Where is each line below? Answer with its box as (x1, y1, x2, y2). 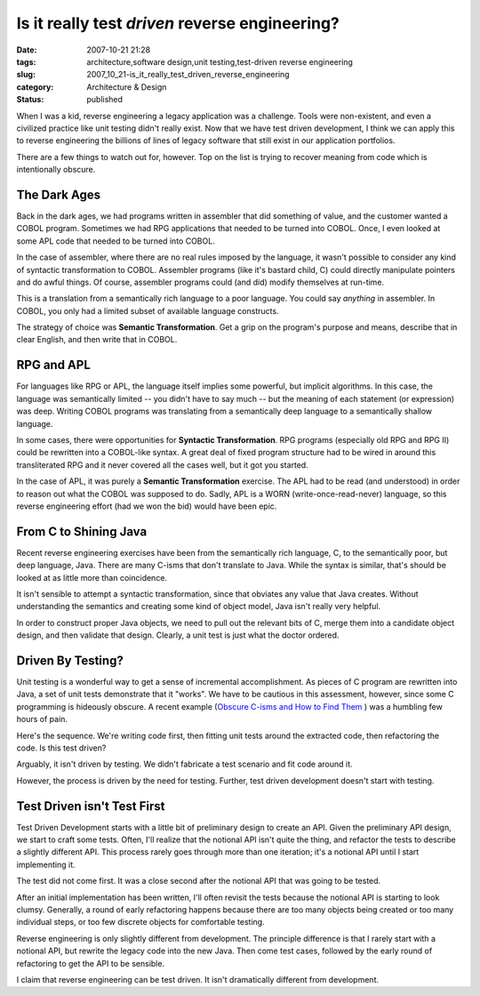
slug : (16, 69, 36, 80)
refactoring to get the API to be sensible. (16, 958, 164, 968)
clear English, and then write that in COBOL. (16, 334, 178, 345)
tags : (16, 56, 36, 67)
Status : (16, 94, 44, 105)
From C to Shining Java (16, 524, 148, 539)
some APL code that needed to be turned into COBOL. (16, 236, 215, 246)
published (86, 94, 124, 105)
